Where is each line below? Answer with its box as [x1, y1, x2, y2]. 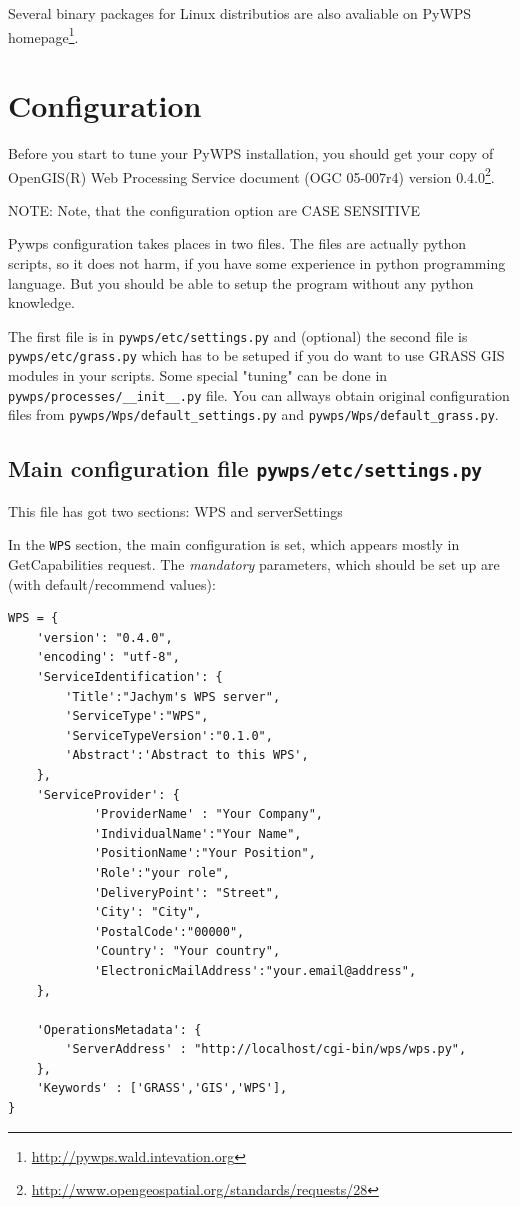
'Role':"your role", [93, 865, 230, 880]
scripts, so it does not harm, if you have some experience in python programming [8, 253, 506, 273]
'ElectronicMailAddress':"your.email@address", [93, 963, 417, 978]
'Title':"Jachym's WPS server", [65, 689, 281, 704]
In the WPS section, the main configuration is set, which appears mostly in [8, 534, 460, 555]
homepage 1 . [8, 23, 79, 47]
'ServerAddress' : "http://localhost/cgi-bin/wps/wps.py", [65, 1042, 467, 1057]
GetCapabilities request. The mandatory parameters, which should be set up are [8, 554, 500, 575]
